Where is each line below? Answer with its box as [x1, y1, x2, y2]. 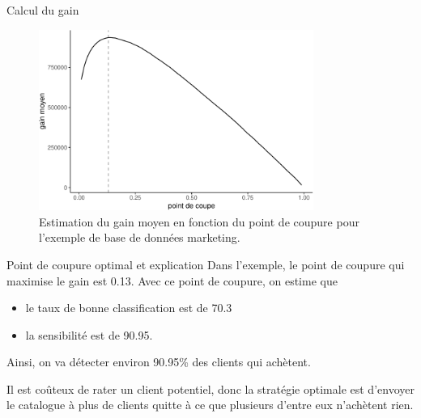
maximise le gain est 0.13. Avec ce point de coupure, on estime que [6, 272, 338, 289]
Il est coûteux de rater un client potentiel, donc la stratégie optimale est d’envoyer [6, 380, 415, 397]
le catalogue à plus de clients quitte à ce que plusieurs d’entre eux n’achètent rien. [6, 396, 414, 413]
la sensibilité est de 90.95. [25, 326, 153, 343]
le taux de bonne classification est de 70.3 [25, 299, 232, 316]
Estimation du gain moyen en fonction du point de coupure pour [39, 213, 359, 230]
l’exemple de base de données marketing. [39, 229, 240, 246]
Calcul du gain [6, 2, 79, 18]
